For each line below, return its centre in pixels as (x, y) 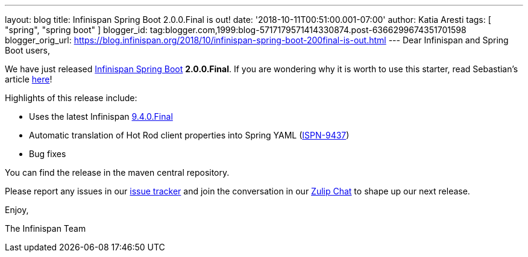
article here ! (29, 79)
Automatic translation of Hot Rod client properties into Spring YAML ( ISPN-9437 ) (189, 135)
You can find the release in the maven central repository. (117, 172)
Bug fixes (48, 154)
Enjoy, (17, 210)
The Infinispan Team (46, 228)
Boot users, (27, 50)
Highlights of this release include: (71, 98)
